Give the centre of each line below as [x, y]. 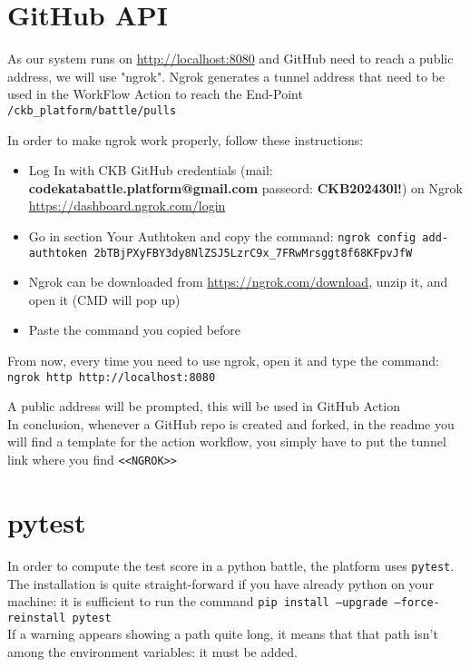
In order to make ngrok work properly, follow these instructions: [186, 139]
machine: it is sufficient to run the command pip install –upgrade [198, 601]
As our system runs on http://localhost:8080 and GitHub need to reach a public [230, 59]
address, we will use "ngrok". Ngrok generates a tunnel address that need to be [226, 76]
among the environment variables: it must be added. [152, 652]
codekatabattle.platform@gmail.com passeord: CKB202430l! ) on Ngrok [245, 187]
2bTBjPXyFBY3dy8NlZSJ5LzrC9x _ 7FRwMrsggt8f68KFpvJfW [253, 253]
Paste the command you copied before [135, 330]
